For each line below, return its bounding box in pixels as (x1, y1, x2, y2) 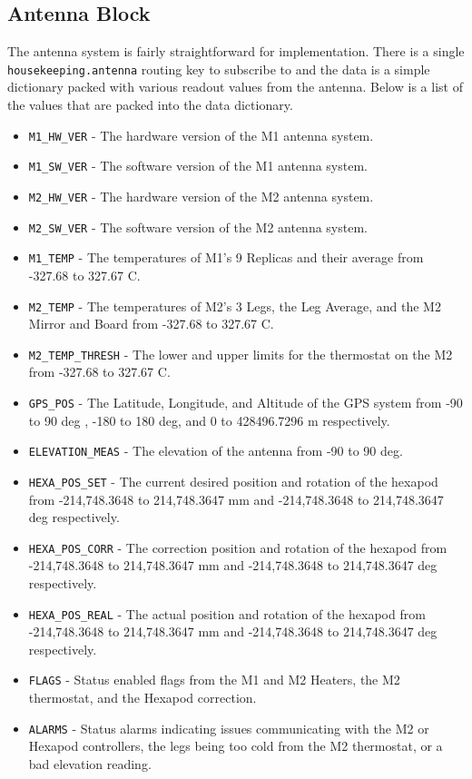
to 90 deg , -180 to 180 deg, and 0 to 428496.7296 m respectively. (28, 410, 390, 429)
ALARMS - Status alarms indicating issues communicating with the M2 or (28, 718, 429, 737)
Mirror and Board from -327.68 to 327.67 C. (28, 314, 274, 333)
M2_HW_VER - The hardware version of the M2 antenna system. (28, 186, 374, 205)
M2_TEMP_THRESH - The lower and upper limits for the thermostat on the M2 (28, 344, 453, 363)
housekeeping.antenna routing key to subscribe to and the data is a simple (7, 59, 430, 78)
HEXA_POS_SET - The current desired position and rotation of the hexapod (28, 471, 438, 490)
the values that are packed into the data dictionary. (7, 95, 293, 114)
